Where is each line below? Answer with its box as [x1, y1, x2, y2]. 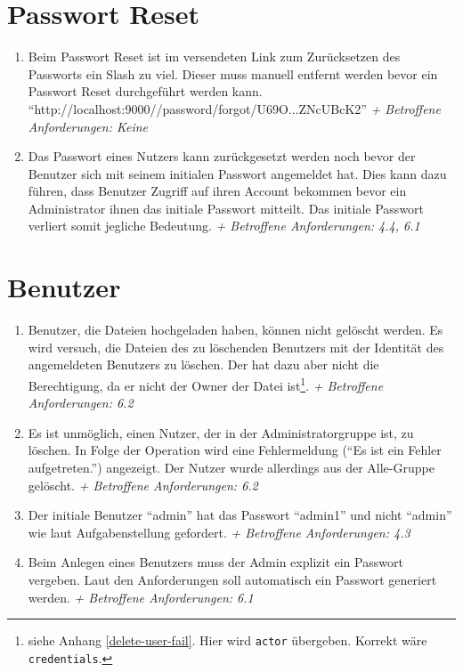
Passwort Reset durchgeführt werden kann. [28, 82, 263, 101]
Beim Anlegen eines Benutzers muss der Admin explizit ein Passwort [28, 553, 403, 571]
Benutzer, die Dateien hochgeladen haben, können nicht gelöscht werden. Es [28, 320, 443, 339]
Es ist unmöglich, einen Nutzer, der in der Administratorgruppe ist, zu [28, 423, 414, 441]
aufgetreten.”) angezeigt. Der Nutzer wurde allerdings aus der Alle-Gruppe [28, 458, 435, 476]
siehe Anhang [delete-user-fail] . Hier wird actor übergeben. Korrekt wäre [28, 631, 427, 650]
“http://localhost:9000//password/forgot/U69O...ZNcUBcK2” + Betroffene [28, 99, 441, 117]
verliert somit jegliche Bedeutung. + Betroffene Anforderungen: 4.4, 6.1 [28, 216, 420, 235]
